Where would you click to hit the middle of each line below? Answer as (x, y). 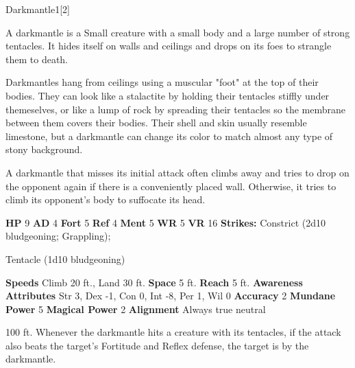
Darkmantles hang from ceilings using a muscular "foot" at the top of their (162, 82)
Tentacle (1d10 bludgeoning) (65, 258)
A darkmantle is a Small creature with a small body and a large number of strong (178, 32)
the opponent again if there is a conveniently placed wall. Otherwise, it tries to (171, 186)
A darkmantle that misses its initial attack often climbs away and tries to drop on (177, 172)
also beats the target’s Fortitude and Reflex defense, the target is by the (157, 345)
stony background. (44, 149)
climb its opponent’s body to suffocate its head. (106, 199)
